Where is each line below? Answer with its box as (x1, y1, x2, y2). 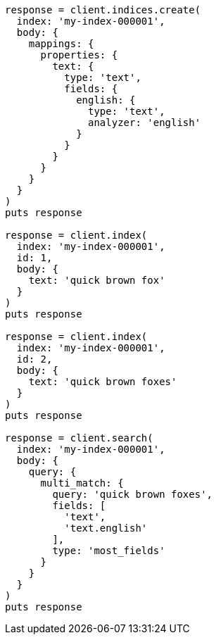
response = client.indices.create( (5, 4, 201, 15)
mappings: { (28, 38, 94, 49)
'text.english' (64, 522, 148, 534)
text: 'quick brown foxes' (28, 376, 177, 387)
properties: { (40, 49, 118, 61)
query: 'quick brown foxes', (52, 489, 213, 500)
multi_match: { (40, 477, 124, 489)
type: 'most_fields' (52, 545, 165, 556)
